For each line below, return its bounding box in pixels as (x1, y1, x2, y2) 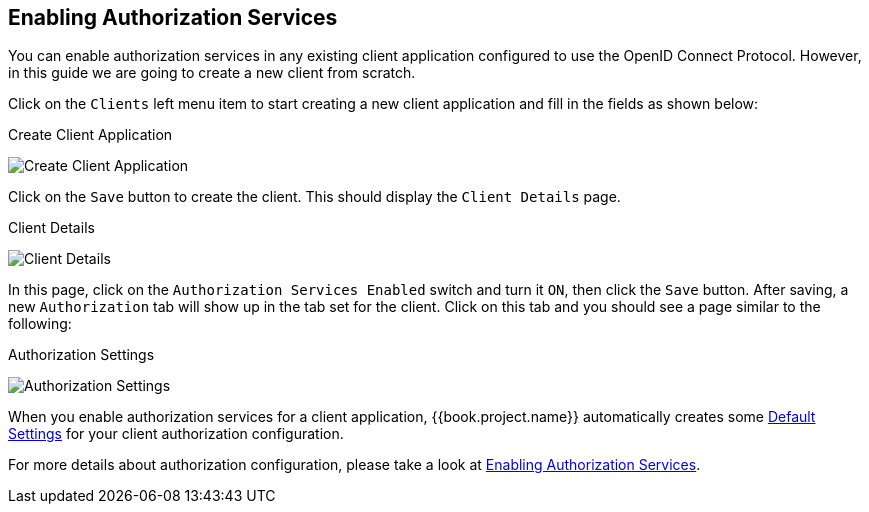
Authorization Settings (8, 346, 155, 364)
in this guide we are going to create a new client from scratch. (8, 64, 416, 82)
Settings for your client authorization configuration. (8, 425, 344, 443)
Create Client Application (8, 126, 173, 144)
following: (8, 315, 72, 333)
